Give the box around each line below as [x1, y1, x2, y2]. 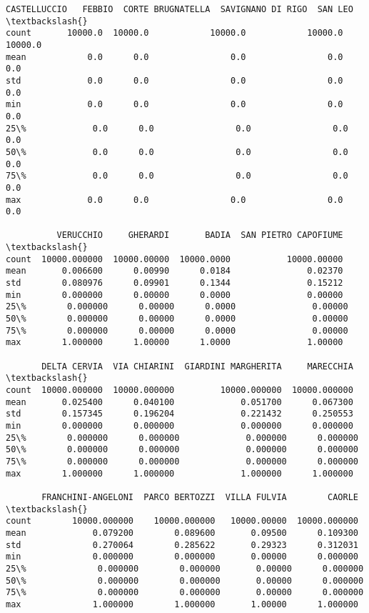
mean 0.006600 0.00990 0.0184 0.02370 [6, 266, 343, 276]
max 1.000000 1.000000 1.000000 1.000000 [6, 468, 353, 479]
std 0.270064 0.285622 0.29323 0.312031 [6, 539, 358, 550]
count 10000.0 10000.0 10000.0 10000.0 [6, 28, 343, 39]
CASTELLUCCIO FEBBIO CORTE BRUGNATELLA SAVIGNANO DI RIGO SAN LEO [6, 4, 353, 14]
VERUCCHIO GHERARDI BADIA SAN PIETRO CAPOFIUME [56, 230, 343, 241]
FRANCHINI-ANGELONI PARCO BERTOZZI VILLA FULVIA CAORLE [41, 492, 358, 502]
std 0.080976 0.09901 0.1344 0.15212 [6, 278, 343, 289]
